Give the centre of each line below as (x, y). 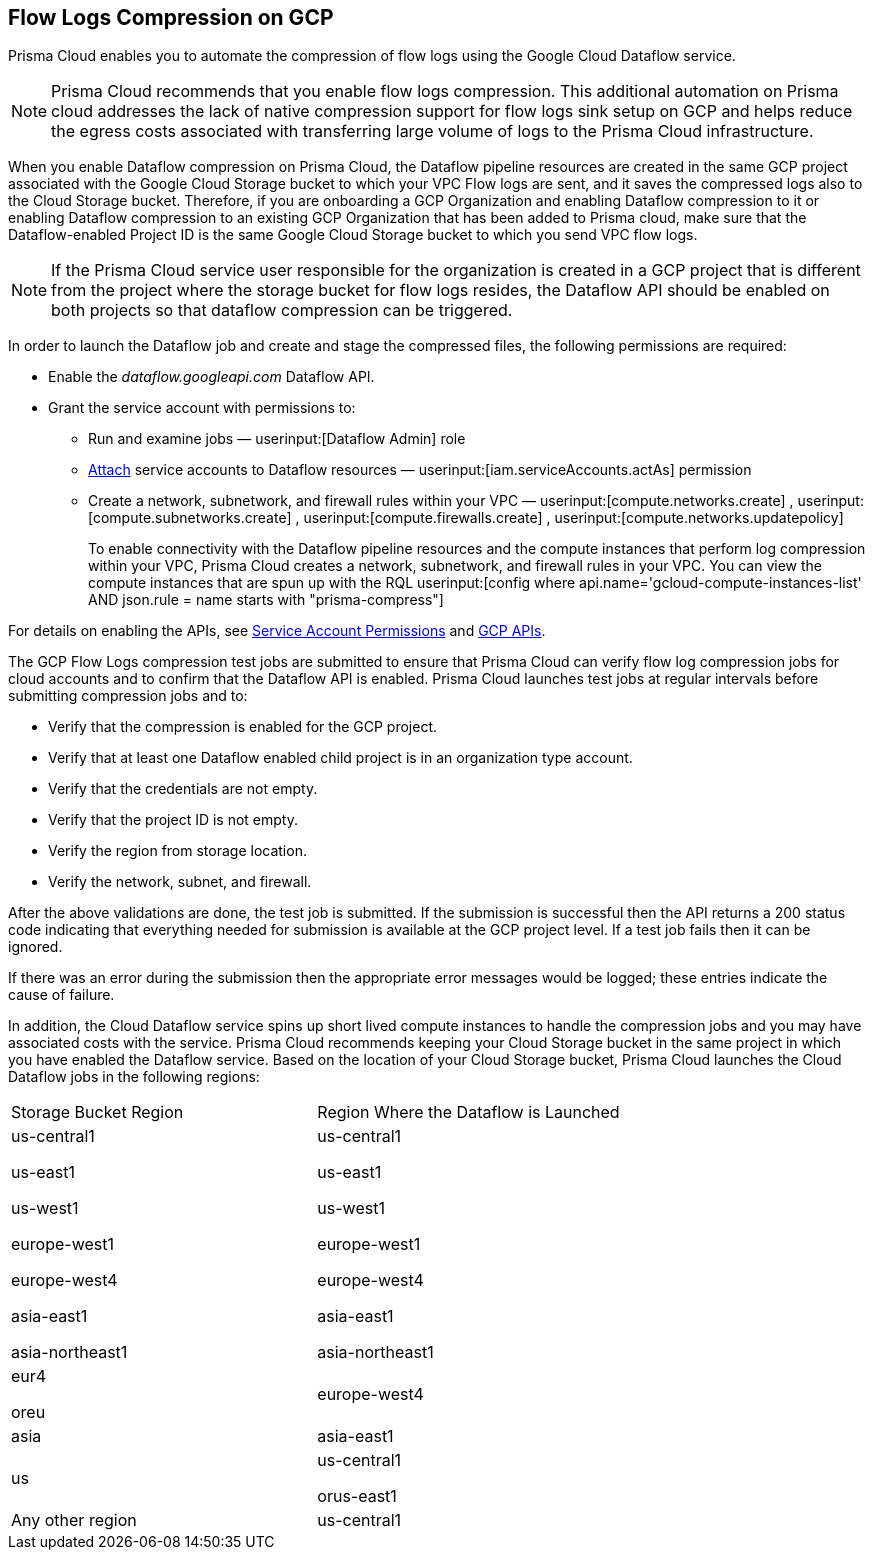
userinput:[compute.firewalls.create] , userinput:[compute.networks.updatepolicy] (573, 518)
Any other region (74, 1520)
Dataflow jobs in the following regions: (134, 1077)
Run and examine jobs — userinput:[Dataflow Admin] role (277, 439)
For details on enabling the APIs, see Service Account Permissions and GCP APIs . (277, 631)
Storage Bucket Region (97, 1112)
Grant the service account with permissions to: (202, 408)
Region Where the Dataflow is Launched (468, 1112)
